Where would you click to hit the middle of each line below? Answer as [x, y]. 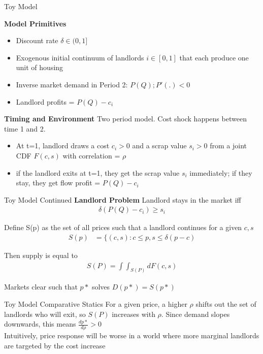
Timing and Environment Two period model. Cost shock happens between [125, 119]
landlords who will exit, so [45, 314]
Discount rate [37, 40]
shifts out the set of [226, 304]
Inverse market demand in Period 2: [72, 84]
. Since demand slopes [195, 314]
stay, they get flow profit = [58, 183]
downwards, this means [40, 324]
